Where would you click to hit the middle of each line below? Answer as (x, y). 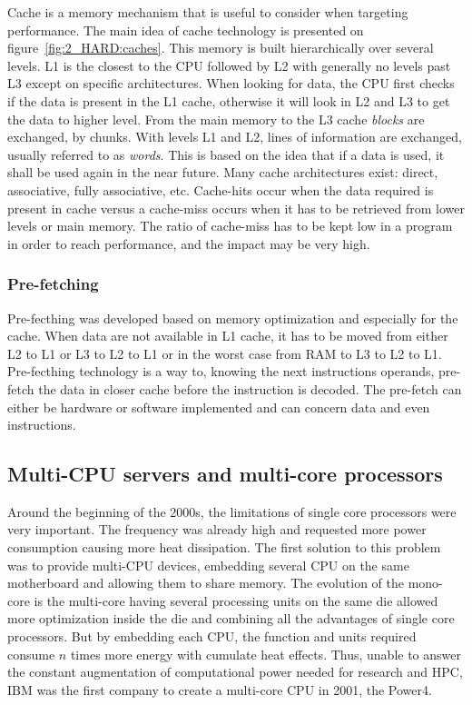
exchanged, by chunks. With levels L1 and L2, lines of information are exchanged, (235, 137)
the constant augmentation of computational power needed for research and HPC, (235, 672)
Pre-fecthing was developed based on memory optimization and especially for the (233, 318)
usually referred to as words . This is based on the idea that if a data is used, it (226, 154)
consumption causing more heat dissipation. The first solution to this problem (224, 547)
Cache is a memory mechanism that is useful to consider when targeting (208, 12)
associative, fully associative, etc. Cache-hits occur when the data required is (221, 189)
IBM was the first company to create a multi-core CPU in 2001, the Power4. (220, 689)
